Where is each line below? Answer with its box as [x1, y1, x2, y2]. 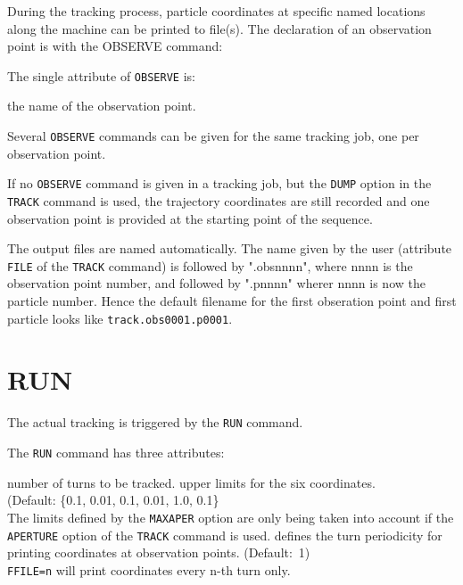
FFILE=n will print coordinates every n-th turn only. [7, 560, 291, 579]
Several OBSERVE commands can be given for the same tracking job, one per [7, 127, 419, 145]
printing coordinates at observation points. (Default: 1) [7, 543, 310, 562]
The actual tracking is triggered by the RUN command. [7, 413, 303, 432]
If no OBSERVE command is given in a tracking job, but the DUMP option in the [7, 174, 432, 193]
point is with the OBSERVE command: [7, 37, 223, 55]
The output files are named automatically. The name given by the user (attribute [7, 239, 452, 258]
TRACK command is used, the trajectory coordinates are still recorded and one [7, 191, 430, 210]
